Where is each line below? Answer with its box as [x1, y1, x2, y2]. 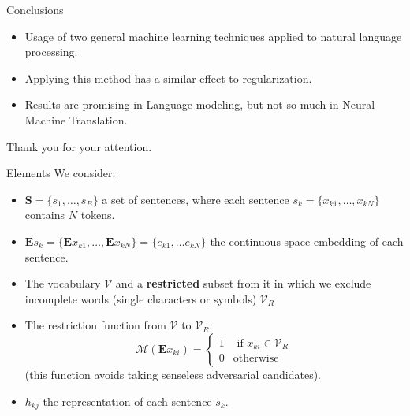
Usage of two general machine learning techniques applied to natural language [24, 28, 402, 44]
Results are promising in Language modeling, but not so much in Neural [24, 96, 375, 113]
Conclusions [6, 2, 64, 17]
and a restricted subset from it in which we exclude [115, 275, 371, 292]
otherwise [233, 353, 279, 365]
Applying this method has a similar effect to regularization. [24, 69, 312, 86]
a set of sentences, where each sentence [102, 191, 289, 207]
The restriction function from [24, 317, 166, 333]
